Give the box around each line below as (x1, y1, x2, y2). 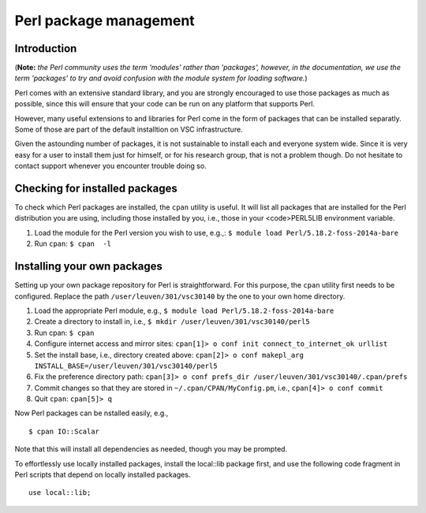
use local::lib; (28, 489, 92, 497)
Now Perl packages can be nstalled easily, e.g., (14, 408, 169, 418)
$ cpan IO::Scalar (28, 426, 100, 436)
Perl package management (14, 12, 195, 29)
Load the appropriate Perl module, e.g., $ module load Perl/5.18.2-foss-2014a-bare (34, 306, 334, 315)
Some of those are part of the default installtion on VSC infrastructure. (14, 125, 244, 134)
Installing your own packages (14, 260, 163, 273)
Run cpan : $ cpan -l (34, 239, 112, 248)
